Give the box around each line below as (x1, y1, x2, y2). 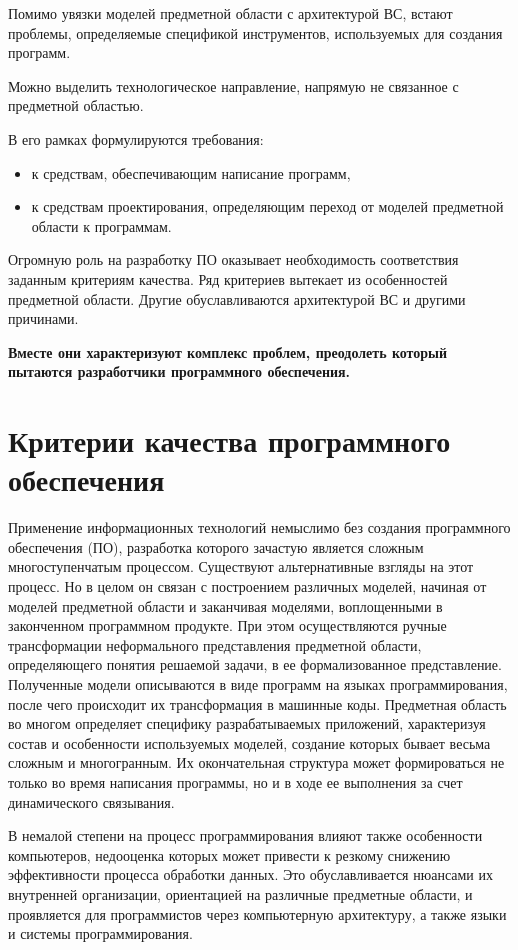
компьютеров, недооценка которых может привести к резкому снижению (8, 844, 451, 865)
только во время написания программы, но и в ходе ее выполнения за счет (8, 771, 463, 792)
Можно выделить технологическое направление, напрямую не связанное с (8, 75, 459, 96)
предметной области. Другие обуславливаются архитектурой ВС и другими (8, 288, 466, 309)
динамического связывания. (8, 791, 175, 812)
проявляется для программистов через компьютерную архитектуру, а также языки (8, 903, 507, 924)
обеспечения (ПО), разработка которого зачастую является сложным (8, 536, 424, 557)
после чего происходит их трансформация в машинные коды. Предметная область (8, 693, 507, 714)
